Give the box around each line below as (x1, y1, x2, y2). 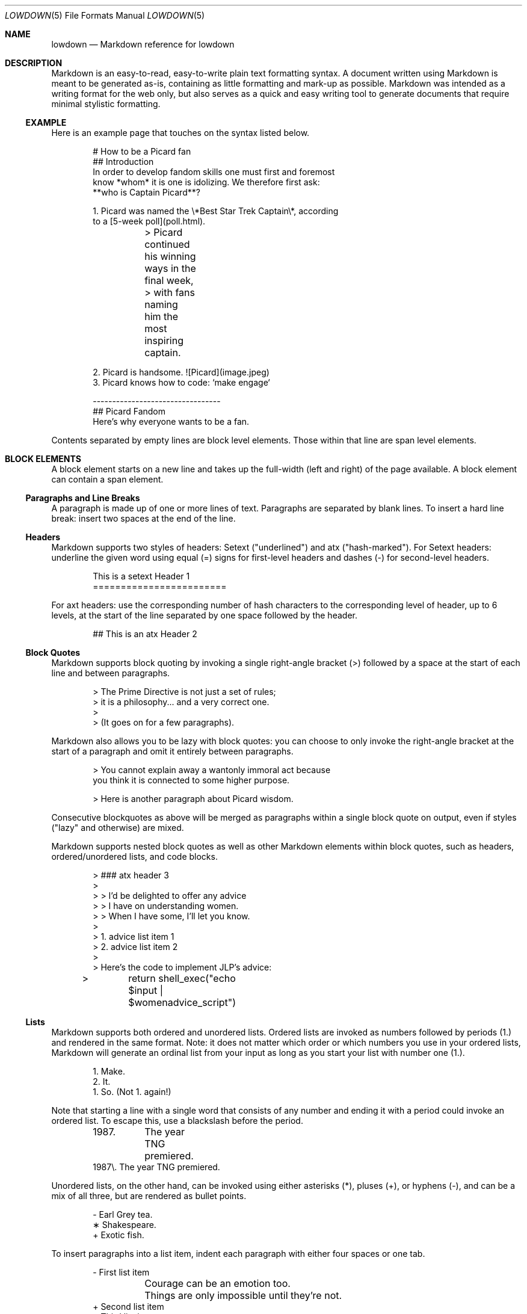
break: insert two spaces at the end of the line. (51, 513, 236, 523)
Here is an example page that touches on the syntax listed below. (51, 128, 310, 138)
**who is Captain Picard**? (93, 187, 200, 197)
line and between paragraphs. (51, 668, 170, 678)
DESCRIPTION (5, 58, 63, 68)
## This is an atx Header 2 (93, 629, 197, 639)
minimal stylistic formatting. (51, 99, 161, 109)
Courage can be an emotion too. (144, 1277, 291, 1289)
